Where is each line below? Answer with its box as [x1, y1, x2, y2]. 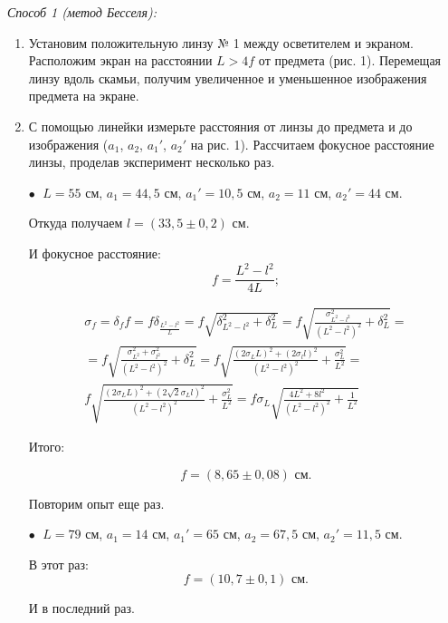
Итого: [28, 437, 65, 456]
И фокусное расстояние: [28, 243, 161, 262]
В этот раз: [28, 554, 89, 573]
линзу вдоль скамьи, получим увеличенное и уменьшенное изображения [28, 68, 427, 87]
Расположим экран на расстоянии [28, 51, 213, 70]
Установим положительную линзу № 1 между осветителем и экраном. [28, 33, 414, 52]
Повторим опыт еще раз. [28, 493, 165, 512]
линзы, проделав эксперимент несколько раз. [28, 152, 275, 171]
